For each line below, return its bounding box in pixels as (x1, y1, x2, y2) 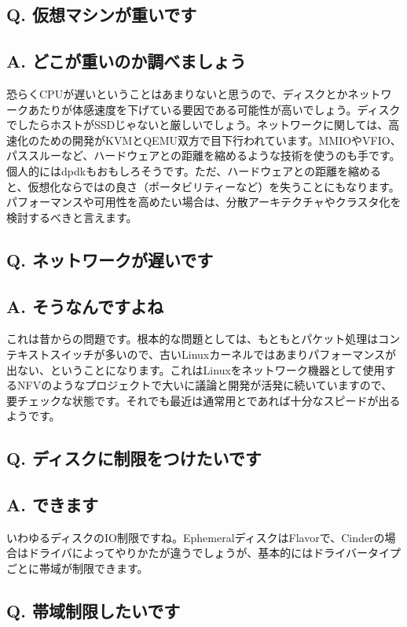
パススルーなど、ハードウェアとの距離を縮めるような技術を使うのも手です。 (6, 147, 401, 164)
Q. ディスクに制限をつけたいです (6, 446, 262, 470)
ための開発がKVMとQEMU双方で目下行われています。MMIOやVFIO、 (38, 131, 401, 148)
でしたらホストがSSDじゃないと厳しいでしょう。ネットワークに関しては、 (6, 116, 389, 133)
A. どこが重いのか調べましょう (6, 49, 247, 73)
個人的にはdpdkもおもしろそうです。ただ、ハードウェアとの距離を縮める (6, 162, 381, 179)
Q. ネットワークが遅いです (6, 247, 214, 271)
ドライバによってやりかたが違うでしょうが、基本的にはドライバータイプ (27, 544, 401, 561)
